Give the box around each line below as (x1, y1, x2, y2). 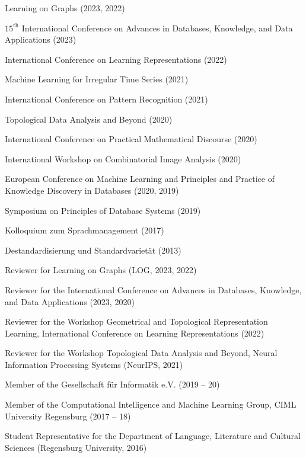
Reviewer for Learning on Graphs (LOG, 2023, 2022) (5, 264, 197, 276)
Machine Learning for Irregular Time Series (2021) (5, 73, 189, 85)
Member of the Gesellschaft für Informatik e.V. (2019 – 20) (5, 378, 220, 390)
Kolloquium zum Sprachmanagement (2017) (5, 224, 164, 236)
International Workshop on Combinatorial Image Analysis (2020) (5, 152, 241, 165)
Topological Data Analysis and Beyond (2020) (5, 113, 173, 125)
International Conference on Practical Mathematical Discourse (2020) (5, 133, 257, 145)
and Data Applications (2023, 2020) (5, 295, 135, 308)
